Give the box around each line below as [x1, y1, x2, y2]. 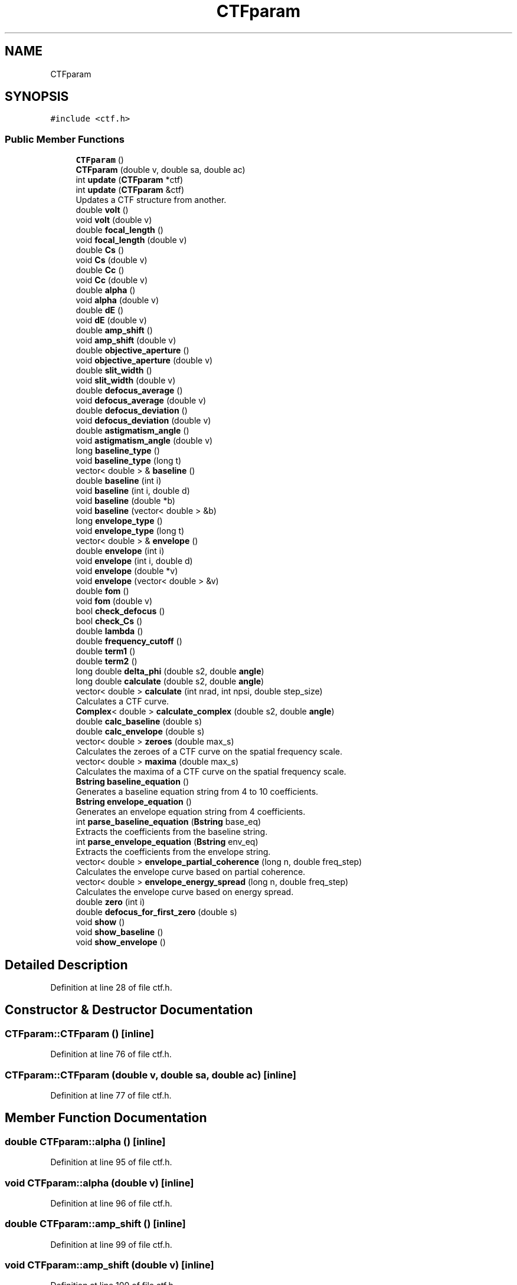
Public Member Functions [5, 133, 125, 145]
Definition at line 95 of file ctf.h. [50, 1157, 172, 1168]
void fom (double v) [76, 596, 153, 607]
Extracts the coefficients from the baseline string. [76, 827, 268, 837]
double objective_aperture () [76, 345, 189, 356]
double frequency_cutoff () [76, 636, 182, 647]
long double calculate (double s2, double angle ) [76, 676, 264, 687]
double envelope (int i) [76, 546, 165, 556]
